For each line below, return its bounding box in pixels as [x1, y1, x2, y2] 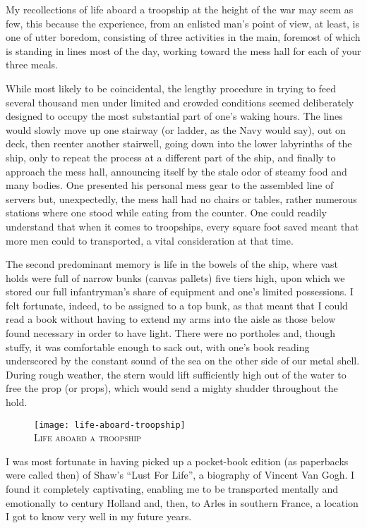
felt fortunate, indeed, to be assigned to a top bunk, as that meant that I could [6, 297, 348, 312]
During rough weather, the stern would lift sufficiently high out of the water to [6, 367, 347, 381]
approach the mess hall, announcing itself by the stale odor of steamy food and [6, 164, 347, 178]
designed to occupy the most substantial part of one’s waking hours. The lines [6, 109, 343, 123]
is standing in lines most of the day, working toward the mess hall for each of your [6, 43, 361, 58]
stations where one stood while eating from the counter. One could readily [6, 205, 327, 220]
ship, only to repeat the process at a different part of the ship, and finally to [6, 149, 336, 164]
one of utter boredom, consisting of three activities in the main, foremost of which [6, 30, 361, 44]
